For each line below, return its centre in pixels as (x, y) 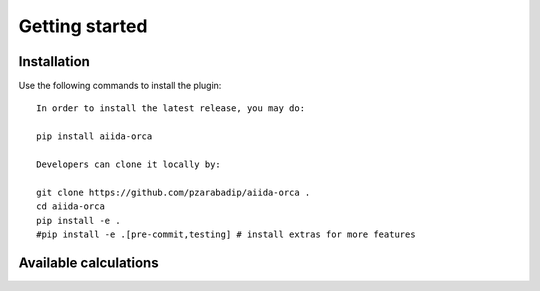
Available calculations (88, 262)
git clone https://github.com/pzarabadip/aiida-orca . (173, 192)
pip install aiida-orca (94, 136)
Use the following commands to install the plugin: (120, 86)
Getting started (83, 26)
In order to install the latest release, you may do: (170, 108)
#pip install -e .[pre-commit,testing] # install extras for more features (226, 234)
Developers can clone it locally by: (129, 164)
